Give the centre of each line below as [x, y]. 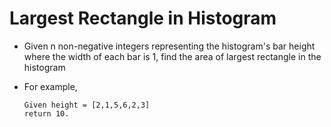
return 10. [46, 113]
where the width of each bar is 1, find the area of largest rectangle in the [172, 56]
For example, [50, 86]
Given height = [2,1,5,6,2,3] [87, 105]
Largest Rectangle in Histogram [143, 18]
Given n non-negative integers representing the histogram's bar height [169, 46]
